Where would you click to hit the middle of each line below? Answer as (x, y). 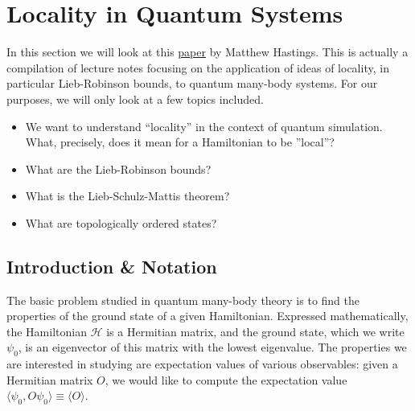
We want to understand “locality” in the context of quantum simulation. (204, 126)
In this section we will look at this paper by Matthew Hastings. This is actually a (207, 52)
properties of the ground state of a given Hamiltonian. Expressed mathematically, (207, 316)
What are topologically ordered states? (121, 222)
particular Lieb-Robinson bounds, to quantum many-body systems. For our (192, 83)
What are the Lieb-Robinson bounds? (118, 169)
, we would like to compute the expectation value (226, 379)
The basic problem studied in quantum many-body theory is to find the (183, 300)
